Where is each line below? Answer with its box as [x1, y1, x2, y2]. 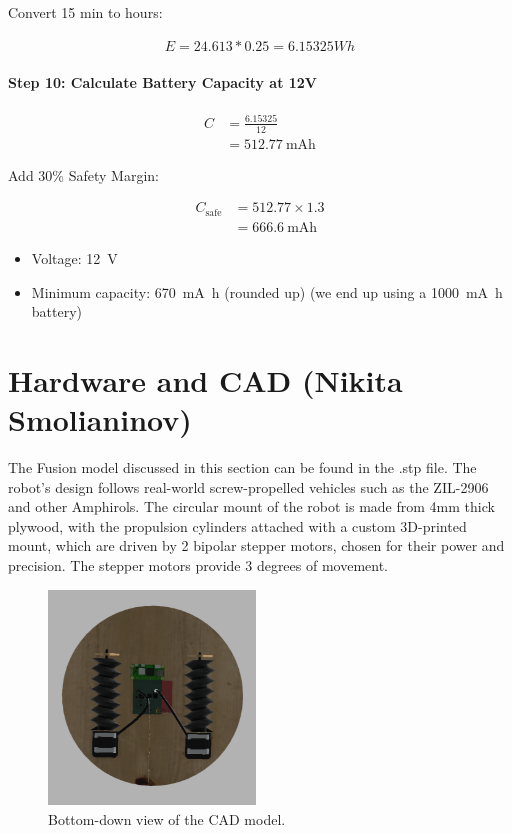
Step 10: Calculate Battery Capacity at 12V [8, 72, 318, 93]
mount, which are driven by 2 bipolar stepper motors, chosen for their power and [8, 535, 505, 556]
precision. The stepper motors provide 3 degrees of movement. [8, 555, 389, 575]
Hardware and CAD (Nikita [8, 359, 403, 400]
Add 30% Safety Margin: [8, 164, 159, 185]
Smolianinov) [8, 399, 192, 440]
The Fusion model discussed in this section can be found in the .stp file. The [8, 457, 477, 478]
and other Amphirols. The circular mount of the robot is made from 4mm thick [8, 496, 495, 517]
